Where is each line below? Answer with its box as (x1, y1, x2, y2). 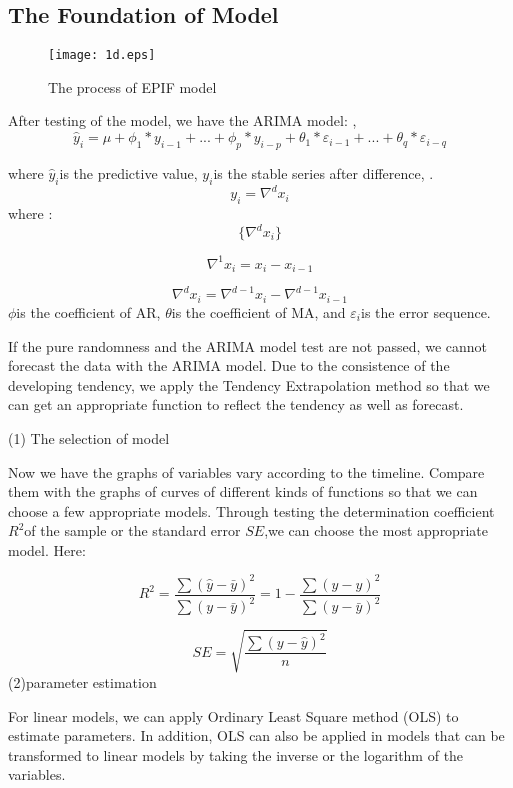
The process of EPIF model (48, 76, 217, 97)
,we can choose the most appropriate (264, 520, 488, 541)
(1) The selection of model (8, 427, 170, 448)
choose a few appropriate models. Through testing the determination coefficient (8, 500, 495, 521)
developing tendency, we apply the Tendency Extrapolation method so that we (8, 374, 490, 395)
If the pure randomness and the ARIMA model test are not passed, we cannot (8, 335, 487, 356)
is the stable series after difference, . (213, 162, 434, 183)
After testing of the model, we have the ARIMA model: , (8, 110, 357, 131)
